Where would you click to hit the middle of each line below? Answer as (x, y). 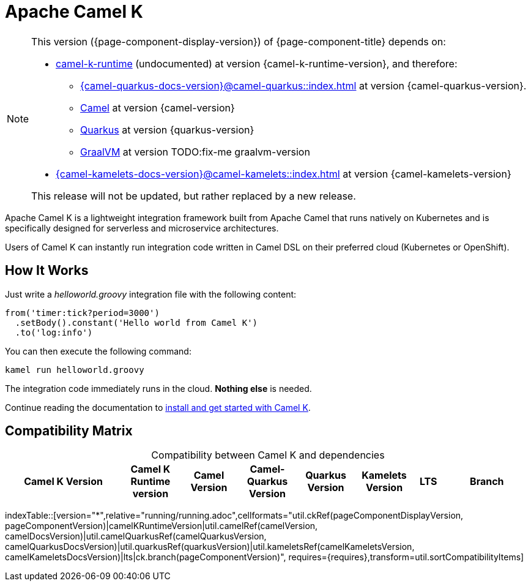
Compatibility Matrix (69, 431)
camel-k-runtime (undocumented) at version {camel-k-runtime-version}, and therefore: (257, 63)
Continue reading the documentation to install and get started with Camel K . (158, 407)
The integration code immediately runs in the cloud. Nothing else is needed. (158, 388)
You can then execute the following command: (98, 351)
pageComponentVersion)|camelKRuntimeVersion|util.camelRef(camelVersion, (162, 526)
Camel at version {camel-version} (158, 107)
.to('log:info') (54, 332)
